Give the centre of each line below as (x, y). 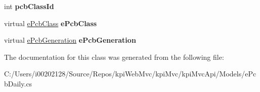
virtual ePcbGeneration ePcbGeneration (70, 40)
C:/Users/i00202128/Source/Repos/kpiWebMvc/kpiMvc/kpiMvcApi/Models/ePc (130, 74)
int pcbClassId (29, 6)
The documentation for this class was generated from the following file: (114, 57)
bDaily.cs (18, 83)
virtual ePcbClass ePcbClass (51, 23)
